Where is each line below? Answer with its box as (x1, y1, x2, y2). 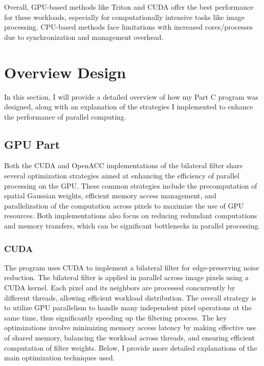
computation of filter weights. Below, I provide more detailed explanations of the (4, 342, 257, 353)
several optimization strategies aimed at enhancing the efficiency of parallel (4, 170, 239, 181)
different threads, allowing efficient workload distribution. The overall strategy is (4, 292, 256, 303)
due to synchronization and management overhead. (4, 31, 164, 42)
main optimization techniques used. (4, 352, 115, 363)
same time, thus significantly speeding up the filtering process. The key (4, 312, 227, 323)
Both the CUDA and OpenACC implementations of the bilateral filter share (4, 160, 243, 171)
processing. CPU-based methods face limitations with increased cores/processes (4, 21, 253, 32)
